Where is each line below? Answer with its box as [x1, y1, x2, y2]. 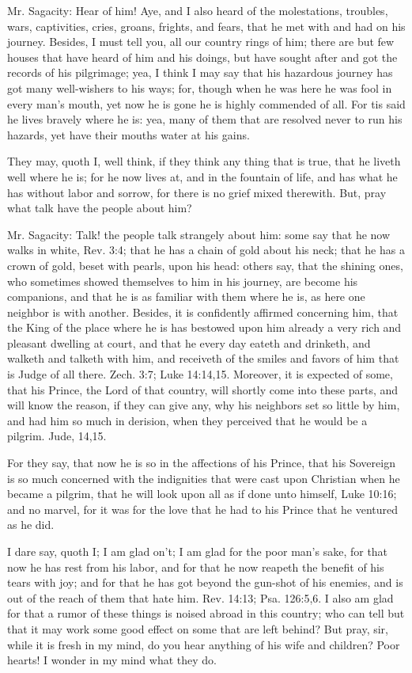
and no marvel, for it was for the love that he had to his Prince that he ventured [7, 500, 399, 517]
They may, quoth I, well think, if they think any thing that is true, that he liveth [7, 153, 401, 169]
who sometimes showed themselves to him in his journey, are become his [7, 272, 358, 289]
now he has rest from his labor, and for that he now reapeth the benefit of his [7, 558, 384, 575]
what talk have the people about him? [7, 200, 192, 216]
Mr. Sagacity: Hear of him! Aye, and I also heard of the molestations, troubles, [7, 2, 388, 18]
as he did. [7, 516, 55, 533]
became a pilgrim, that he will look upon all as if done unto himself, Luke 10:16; [7, 485, 397, 502]
